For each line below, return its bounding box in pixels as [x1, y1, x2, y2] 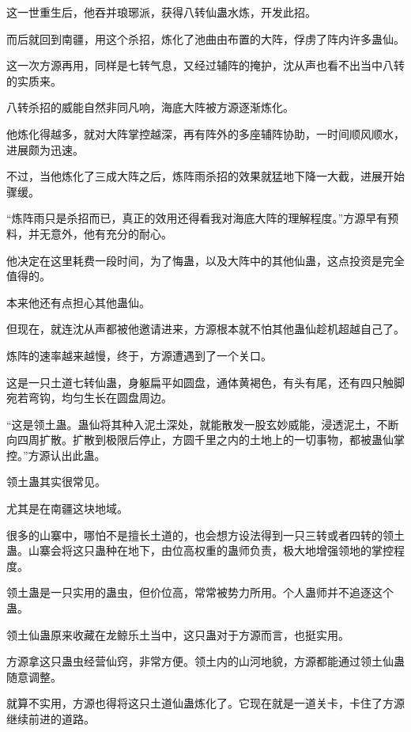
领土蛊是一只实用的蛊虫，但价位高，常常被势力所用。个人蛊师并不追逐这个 [6, 584, 394, 601]
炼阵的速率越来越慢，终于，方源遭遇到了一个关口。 [6, 347, 272, 363]
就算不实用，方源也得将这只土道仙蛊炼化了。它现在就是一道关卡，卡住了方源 [6, 695, 405, 711]
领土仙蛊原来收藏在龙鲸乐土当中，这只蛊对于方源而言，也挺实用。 [6, 626, 349, 643]
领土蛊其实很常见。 [6, 473, 106, 490]
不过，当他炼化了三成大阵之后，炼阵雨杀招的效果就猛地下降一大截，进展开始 [6, 168, 405, 184]
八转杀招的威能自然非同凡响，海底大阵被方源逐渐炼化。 [6, 99, 294, 116]
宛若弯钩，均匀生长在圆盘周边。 [6, 389, 172, 406]
